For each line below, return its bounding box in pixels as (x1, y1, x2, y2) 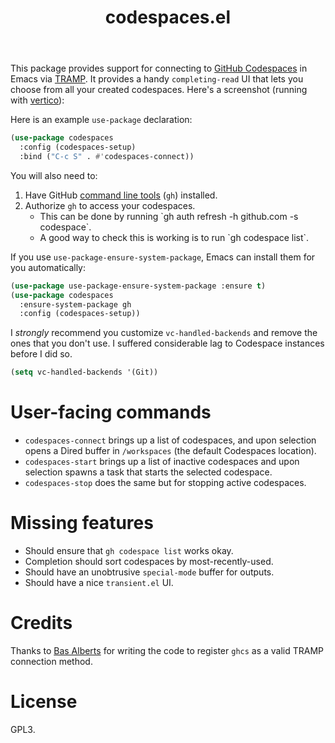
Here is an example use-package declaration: (10, 114, 193, 126)
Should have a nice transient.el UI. (24, 577, 174, 589)
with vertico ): (10, 94, 65, 106)
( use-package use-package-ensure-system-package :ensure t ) (10, 281, 267, 291)
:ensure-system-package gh (19, 299, 132, 310)
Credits (10, 612, 73, 635)
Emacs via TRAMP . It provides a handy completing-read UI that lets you (10, 73, 304, 85)
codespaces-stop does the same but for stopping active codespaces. (24, 477, 307, 489)
